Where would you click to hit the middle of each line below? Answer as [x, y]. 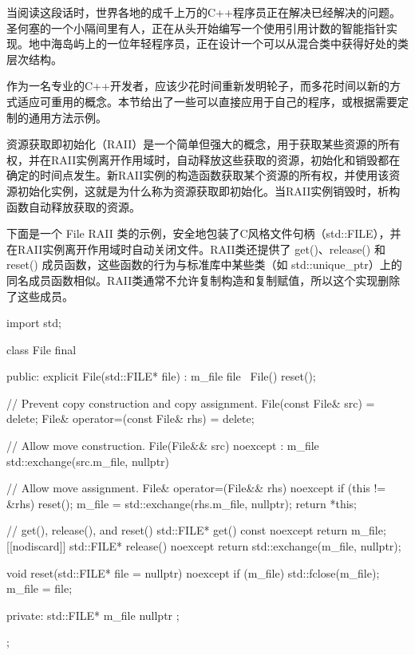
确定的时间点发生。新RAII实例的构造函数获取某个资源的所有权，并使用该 [198, 175]
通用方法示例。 [67, 117]
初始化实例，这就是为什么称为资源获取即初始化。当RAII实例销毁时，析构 [209, 190]
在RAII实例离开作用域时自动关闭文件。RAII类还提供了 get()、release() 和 [196, 249]
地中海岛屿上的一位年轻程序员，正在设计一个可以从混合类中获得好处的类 [218, 43]
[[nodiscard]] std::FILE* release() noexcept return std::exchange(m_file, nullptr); [204, 546]
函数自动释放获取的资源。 [73, 206]
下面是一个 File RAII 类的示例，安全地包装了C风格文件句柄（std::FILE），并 [204, 233]
